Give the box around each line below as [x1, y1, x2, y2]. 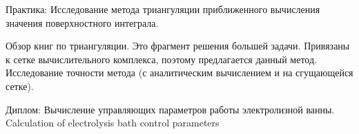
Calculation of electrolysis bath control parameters [6, 115, 220, 130]
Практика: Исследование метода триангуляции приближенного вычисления [6, 2, 320, 16]
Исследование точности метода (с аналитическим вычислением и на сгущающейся [6, 65, 353, 80]
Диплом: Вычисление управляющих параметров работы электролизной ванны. [6, 102, 335, 116]
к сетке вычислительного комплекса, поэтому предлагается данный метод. [6, 52, 317, 66]
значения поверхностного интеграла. [6, 15, 159, 30]
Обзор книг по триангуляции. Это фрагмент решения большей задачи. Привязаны [6, 38, 350, 53]
